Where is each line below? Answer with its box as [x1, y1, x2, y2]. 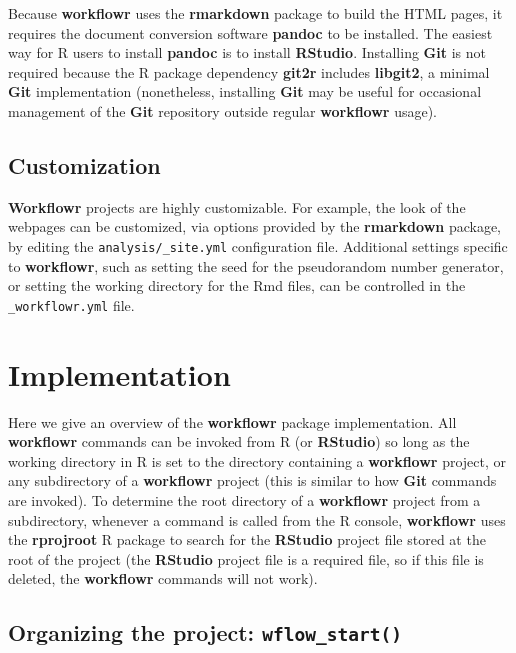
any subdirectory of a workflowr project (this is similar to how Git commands [8, 470, 497, 491]
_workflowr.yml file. [8, 294, 135, 315]
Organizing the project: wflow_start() [8, 617, 403, 648]
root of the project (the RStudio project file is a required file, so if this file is [8, 548, 484, 569]
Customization [8, 149, 161, 180]
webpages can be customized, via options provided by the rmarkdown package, [8, 216, 502, 237]
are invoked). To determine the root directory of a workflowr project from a [8, 489, 481, 510]
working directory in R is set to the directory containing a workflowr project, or [8, 450, 506, 471]
